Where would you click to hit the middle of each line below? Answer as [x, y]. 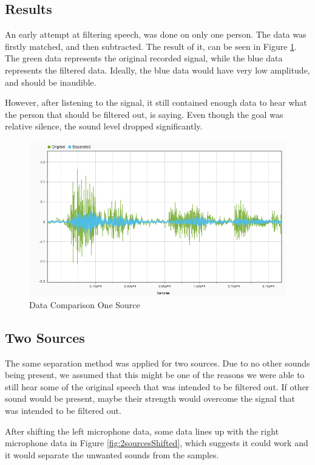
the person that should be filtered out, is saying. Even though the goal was [144, 114]
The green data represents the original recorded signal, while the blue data [144, 58]
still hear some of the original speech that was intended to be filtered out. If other [157, 386]
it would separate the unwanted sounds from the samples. [112, 454]
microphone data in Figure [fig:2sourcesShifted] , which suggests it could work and [157, 443]
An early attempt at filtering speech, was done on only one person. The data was [156, 34]
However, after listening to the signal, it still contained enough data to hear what [156, 102]
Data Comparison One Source [85, 304]
